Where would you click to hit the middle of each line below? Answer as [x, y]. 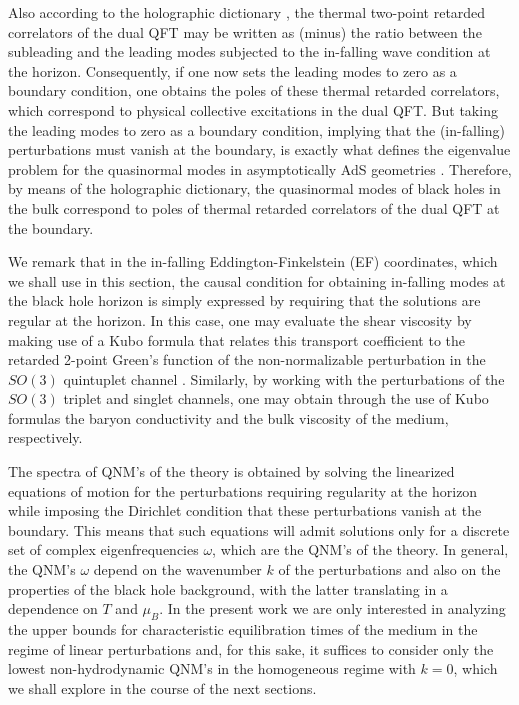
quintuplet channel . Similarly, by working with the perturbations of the [284, 378]
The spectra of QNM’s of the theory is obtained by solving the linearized [231, 471]
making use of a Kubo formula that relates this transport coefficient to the [237, 339]
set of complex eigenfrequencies [103, 549]
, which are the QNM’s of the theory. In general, [360, 549]
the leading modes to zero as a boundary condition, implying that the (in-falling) [256, 129]
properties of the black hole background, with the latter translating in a [228, 588]
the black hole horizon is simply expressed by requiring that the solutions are [244, 300]
